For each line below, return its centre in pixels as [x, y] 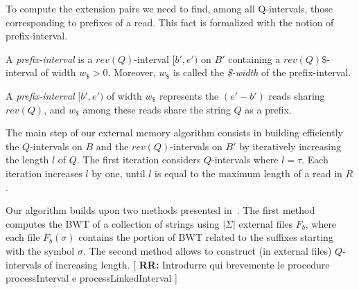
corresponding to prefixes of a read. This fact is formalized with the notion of [170, 22]
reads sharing [297, 95]
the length [27, 160]
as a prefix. [268, 109]
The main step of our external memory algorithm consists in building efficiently [174, 133]
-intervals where [245, 160]
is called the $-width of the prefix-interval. [262, 72]
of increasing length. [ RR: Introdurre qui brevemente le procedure [187, 264]
